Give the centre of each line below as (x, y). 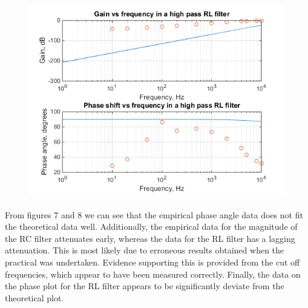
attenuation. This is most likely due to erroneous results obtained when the (145, 250)
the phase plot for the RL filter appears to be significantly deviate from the (145, 286)
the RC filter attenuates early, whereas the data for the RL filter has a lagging (150, 238)
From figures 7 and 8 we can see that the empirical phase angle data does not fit (154, 214)
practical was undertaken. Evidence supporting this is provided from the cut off (152, 262)
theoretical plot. (34, 297)
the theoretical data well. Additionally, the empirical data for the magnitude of (151, 226)
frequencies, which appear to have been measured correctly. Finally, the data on (153, 274)
